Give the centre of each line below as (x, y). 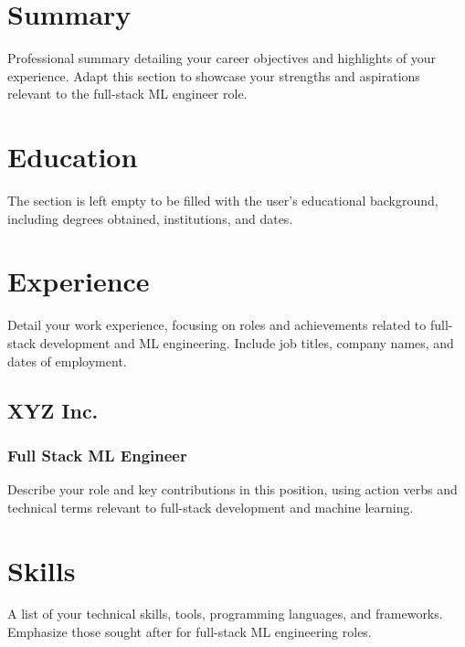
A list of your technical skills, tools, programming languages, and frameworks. (225, 614)
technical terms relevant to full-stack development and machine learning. (211, 507)
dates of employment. (67, 361)
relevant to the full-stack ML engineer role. (127, 94)
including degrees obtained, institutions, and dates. (150, 218)
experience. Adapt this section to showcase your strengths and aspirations (214, 75)
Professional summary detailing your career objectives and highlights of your (222, 58)
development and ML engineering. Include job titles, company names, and (247, 342)
